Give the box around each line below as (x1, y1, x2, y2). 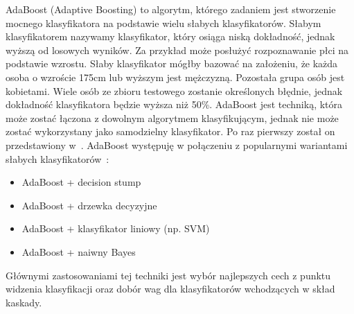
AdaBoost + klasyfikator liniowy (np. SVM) (21, 221, 210, 236)
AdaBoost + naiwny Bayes (21, 244, 136, 259)
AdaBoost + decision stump (21, 175, 141, 189)
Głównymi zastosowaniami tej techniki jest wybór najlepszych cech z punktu (6, 268, 331, 282)
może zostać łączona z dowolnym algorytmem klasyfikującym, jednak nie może (6, 110, 339, 125)
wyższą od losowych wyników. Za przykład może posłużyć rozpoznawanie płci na (6, 42, 349, 57)
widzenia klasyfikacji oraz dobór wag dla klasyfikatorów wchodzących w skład (6, 281, 335, 296)
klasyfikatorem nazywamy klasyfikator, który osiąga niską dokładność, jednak (6, 29, 335, 44)
